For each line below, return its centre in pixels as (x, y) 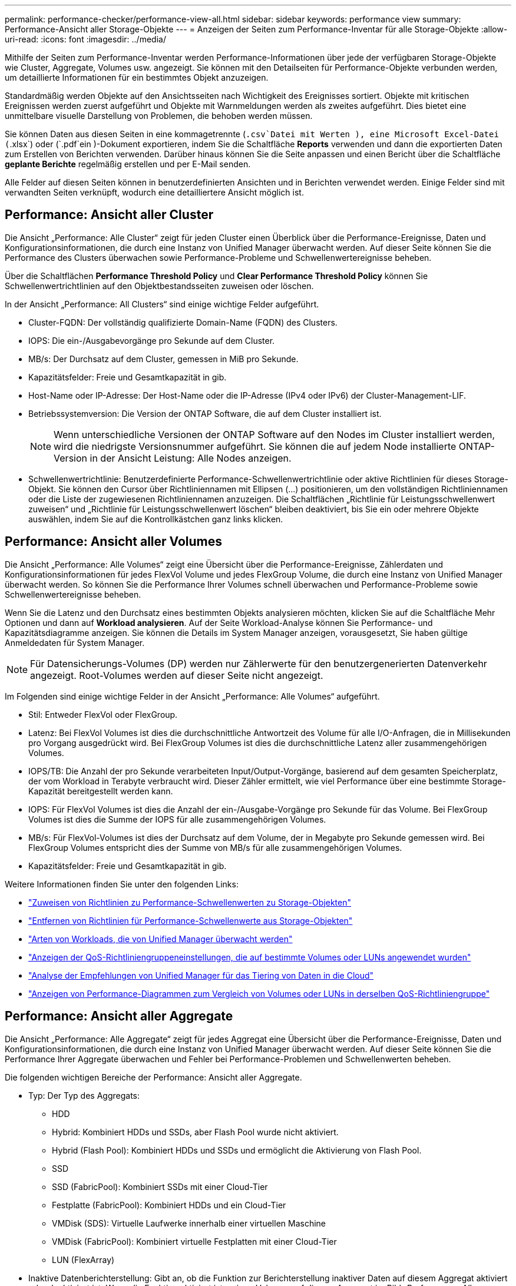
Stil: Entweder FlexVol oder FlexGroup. (103, 714)
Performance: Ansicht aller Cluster (109, 215)
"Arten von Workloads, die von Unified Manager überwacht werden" (161, 939)
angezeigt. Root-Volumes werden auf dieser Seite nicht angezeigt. (177, 675)
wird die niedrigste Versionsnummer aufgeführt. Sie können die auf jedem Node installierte (255, 446)
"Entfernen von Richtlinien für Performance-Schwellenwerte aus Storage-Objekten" (191, 920)
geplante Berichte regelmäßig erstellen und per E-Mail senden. (128, 164)
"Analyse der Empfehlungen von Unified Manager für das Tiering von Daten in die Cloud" (201, 975)
